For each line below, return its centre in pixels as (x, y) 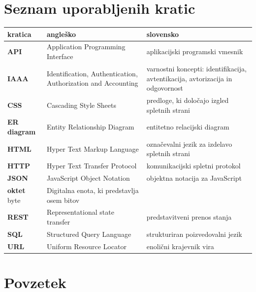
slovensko (163, 34)
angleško (62, 34)
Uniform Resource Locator (87, 246)
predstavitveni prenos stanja (189, 217)
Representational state (80, 212)
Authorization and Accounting (93, 83)
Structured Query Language (89, 234)
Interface (60, 56)
